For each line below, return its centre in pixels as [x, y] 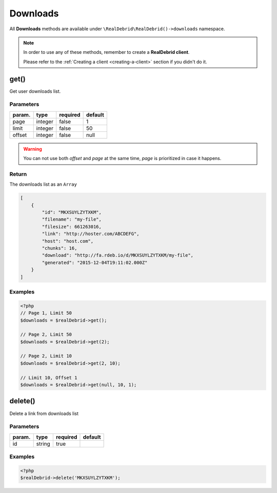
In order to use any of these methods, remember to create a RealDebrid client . [106, 52]
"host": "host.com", [68, 241]
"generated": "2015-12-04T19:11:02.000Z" [95, 262]
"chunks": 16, [60, 248]
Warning [33, 149]
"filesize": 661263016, [72, 226]
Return [18, 174]
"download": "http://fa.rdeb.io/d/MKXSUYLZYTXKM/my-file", [118, 255]
